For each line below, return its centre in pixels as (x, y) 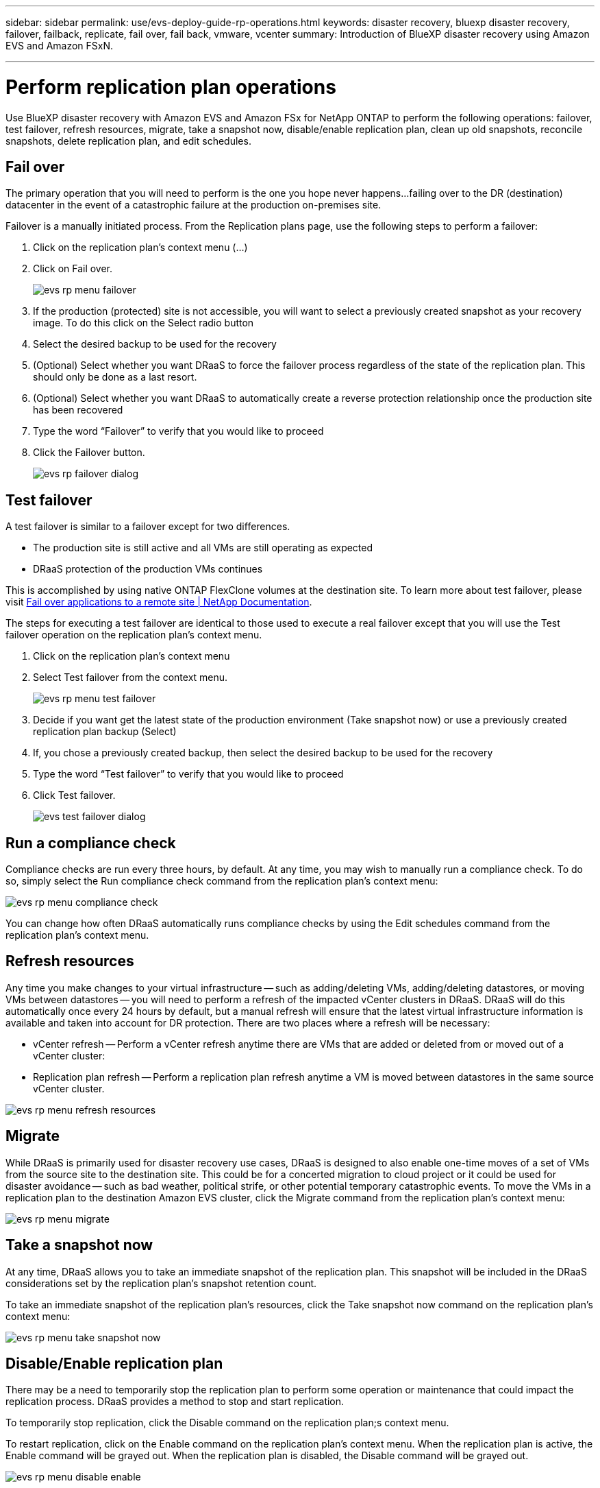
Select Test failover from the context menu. (130, 677)
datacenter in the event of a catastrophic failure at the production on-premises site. (193, 205)
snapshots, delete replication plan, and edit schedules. (128, 141)
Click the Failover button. (89, 453)
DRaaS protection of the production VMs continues (148, 569)
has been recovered (78, 410)
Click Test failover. (74, 795)
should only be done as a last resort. (115, 377)
